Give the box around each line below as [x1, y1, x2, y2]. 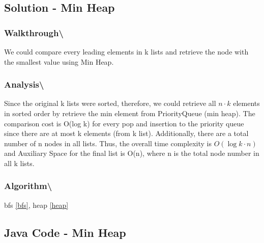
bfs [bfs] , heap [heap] [4, 199, 69, 210]
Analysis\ [4, 78, 44, 91]
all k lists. [4, 157, 35, 168]
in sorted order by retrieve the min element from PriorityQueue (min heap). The [4, 108, 255, 118]
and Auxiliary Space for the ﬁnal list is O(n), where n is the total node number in [4, 148, 259, 158]
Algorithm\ [4, 179, 52, 192]
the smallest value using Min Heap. [4, 56, 114, 67]
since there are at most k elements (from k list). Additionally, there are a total [4, 128, 249, 139]
